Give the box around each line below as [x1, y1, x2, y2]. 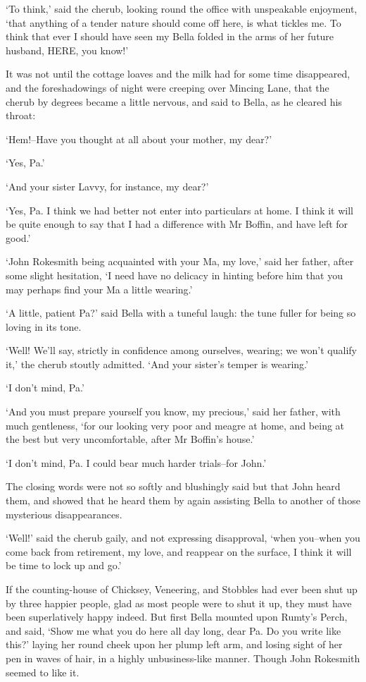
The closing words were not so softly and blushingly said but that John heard [6, 479, 341, 494]
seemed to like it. [6, 664, 80, 679]
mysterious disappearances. [6, 506, 122, 521]
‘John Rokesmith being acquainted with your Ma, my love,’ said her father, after [6, 254, 354, 269]
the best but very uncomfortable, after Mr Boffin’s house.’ [6, 432, 255, 446]
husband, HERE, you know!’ [6, 42, 129, 57]
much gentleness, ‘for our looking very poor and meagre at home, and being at [6, 418, 345, 432]
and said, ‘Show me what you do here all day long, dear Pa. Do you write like [6, 623, 341, 638]
